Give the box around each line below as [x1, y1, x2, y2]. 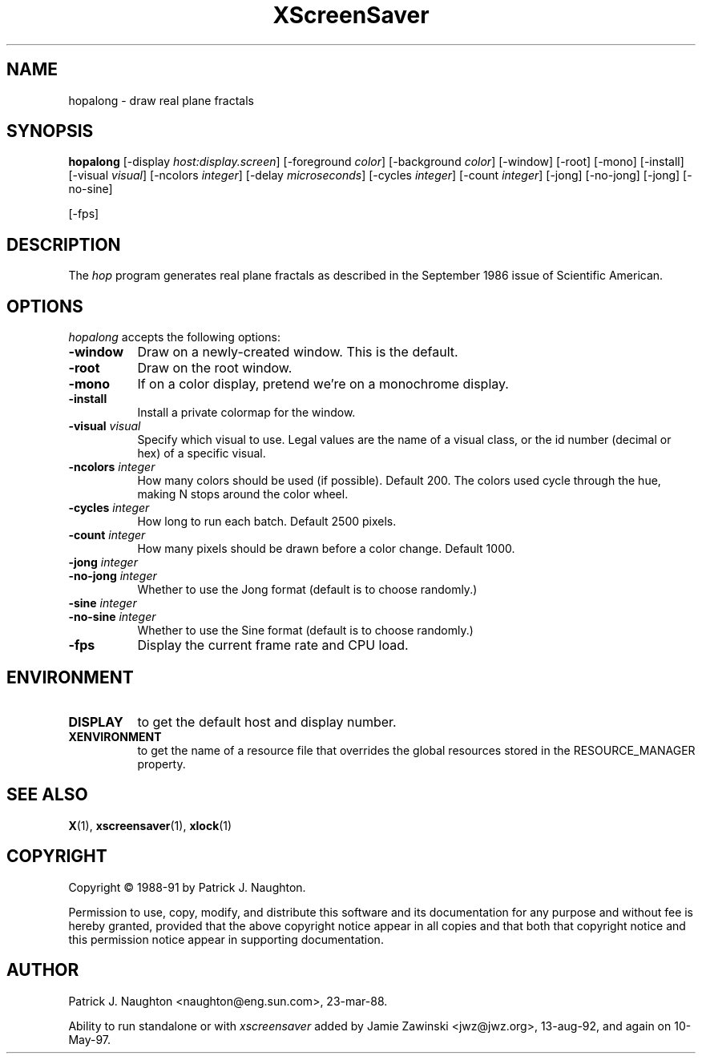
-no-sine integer [68, 610, 156, 624]
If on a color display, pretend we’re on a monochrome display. [137, 376, 509, 393]
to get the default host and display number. [137, 713, 397, 730]
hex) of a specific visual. [137, 446, 266, 461]
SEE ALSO [6, 784, 88, 805]
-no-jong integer [68, 569, 157, 583]
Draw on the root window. [137, 360, 292, 377]
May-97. [68, 1032, 111, 1046]
